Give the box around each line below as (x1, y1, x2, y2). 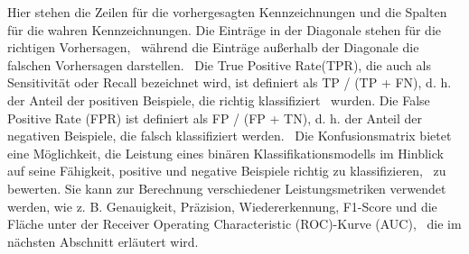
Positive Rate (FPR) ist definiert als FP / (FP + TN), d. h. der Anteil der (7, 108, 423, 127)
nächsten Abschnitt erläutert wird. (7, 231, 199, 250)
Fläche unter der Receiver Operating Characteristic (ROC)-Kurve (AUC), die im (7, 214, 462, 233)
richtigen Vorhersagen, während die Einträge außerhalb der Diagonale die (7, 38, 419, 57)
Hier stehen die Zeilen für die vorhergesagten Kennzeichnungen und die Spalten (7, 3, 447, 21)
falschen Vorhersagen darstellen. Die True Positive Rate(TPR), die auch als (7, 55, 431, 74)
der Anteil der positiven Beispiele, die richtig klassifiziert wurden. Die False (7, 90, 430, 109)
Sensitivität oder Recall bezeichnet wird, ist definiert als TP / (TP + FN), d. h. (7, 73, 452, 92)
